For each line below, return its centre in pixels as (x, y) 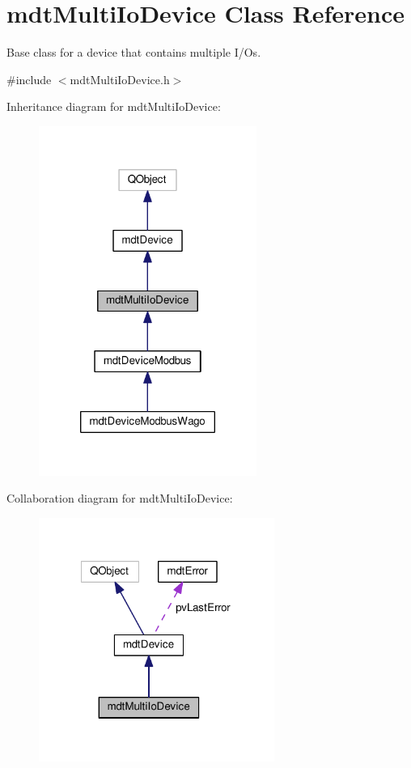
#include (29, 79)
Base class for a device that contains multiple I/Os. (134, 52)
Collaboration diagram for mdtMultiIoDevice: (120, 498)
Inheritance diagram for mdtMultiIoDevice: (114, 106)
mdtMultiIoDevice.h (120, 79)
